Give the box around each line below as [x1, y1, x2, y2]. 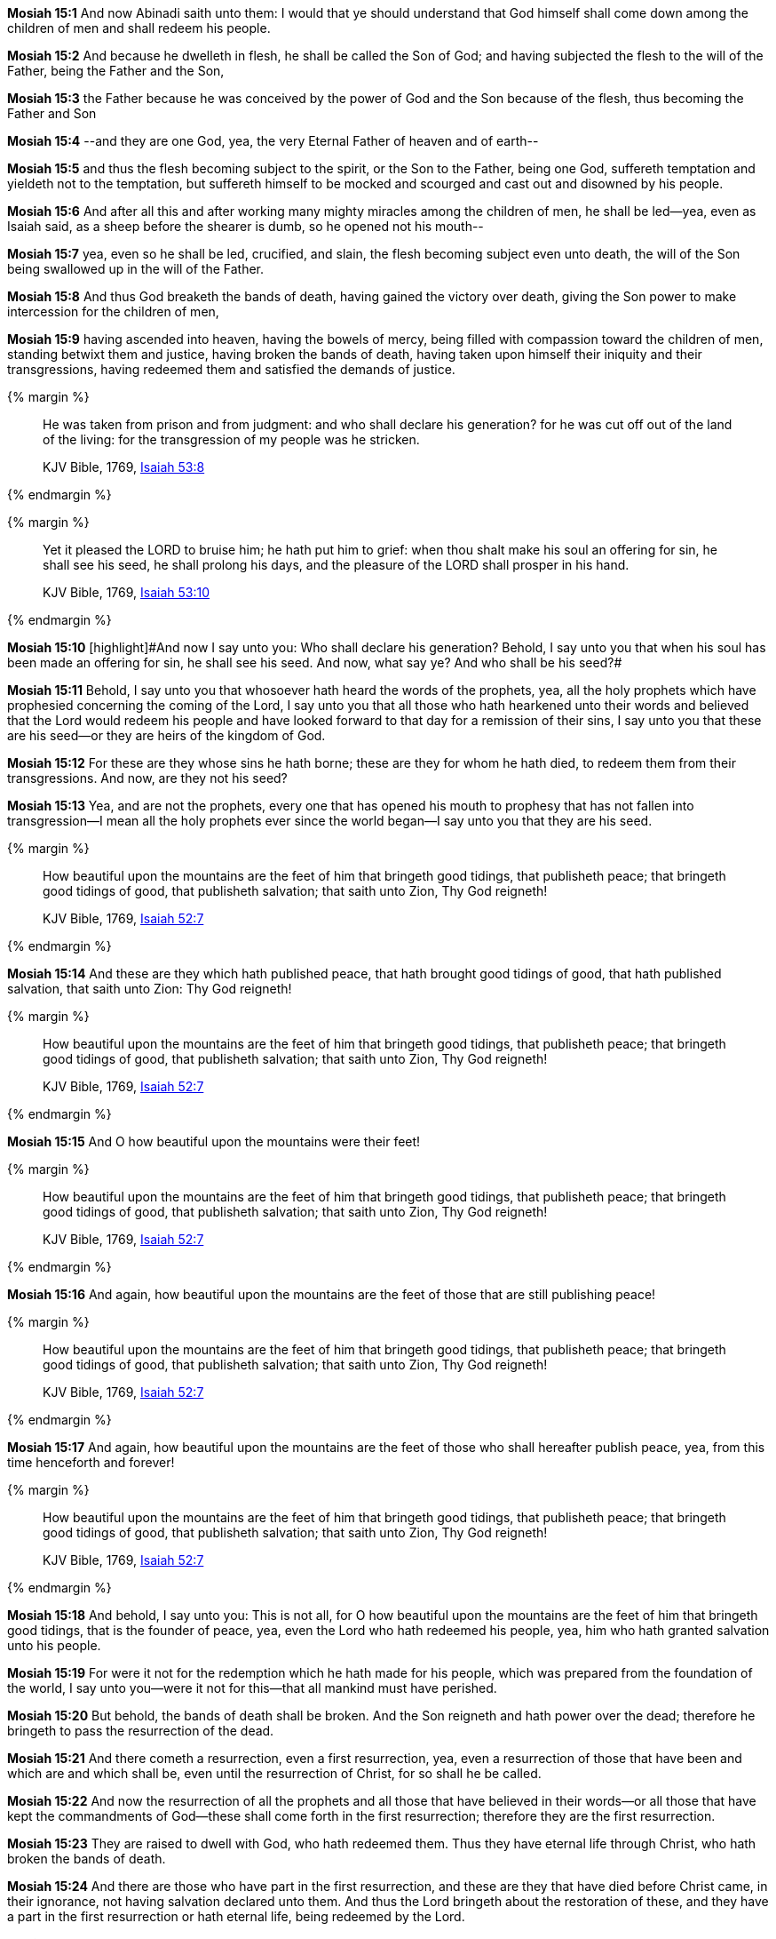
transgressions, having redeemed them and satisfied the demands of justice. [7, 362, 455, 377]
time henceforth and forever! [7, 1455, 175, 1470]
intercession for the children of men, [7, 304, 219, 319]
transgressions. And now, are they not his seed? [7, 770, 288, 786]
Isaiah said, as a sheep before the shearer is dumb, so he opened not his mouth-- [7, 219, 484, 234]
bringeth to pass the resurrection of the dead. [7, 1723, 274, 1738]
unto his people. [7, 1638, 101, 1653]
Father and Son [7, 106, 97, 121]
